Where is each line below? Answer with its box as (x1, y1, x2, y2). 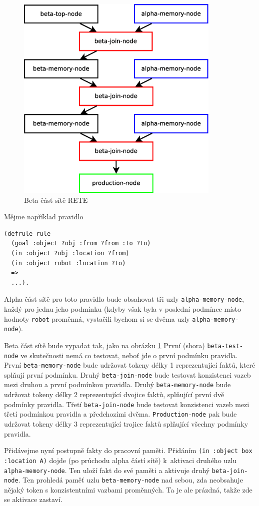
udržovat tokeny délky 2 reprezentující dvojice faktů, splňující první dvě (4, 389, 224, 400)
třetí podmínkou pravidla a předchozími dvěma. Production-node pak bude (4, 409, 237, 419)
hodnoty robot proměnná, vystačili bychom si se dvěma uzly (4, 313, 190, 324)
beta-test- (207, 342, 243, 350)
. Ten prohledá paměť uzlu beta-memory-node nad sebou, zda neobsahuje (18, 475, 243, 485)
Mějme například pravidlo (4, 211, 83, 222)
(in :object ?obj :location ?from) (11, 249, 129, 257)
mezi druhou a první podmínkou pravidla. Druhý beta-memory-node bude (4, 379, 231, 390)
